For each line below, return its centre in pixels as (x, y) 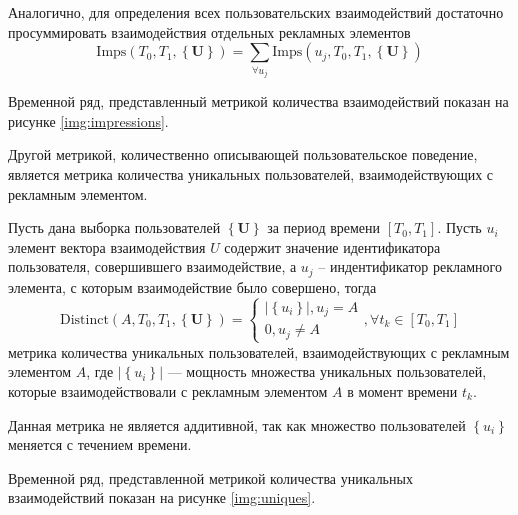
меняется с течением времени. (100, 444)
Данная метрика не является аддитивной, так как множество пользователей (237, 424)
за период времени (324, 227)
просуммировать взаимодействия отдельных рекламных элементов (209, 31)
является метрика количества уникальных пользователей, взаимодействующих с (251, 173)
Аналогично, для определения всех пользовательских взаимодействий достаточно (256, 12)
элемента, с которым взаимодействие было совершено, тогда (192, 286)
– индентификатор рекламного (410, 266)
